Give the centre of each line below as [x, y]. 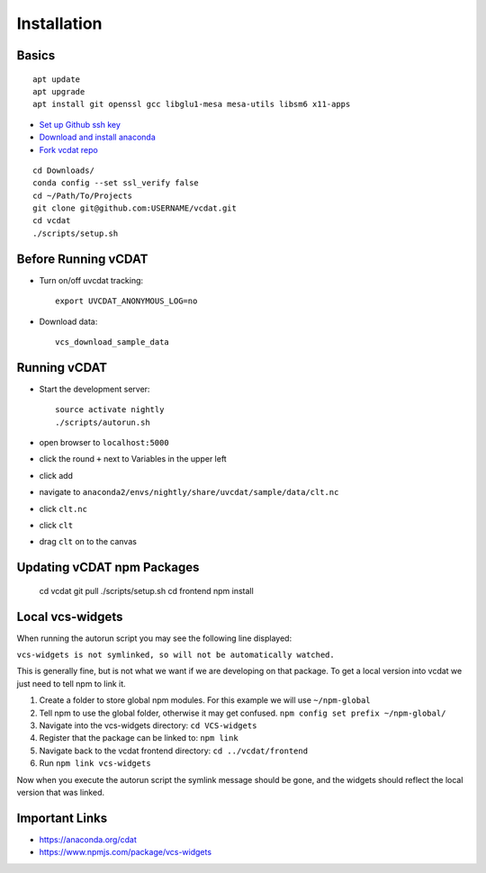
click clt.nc [63, 508]
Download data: [68, 321]
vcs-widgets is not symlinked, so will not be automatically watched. [175, 655]
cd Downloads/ [63, 170]
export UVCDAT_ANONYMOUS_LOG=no [126, 301]
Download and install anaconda [98, 137]
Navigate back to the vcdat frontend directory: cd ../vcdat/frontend [174, 751]
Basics [36, 55]
